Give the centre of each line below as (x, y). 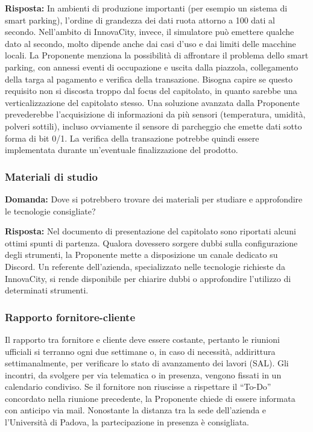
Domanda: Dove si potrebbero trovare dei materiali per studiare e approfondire (154, 199)
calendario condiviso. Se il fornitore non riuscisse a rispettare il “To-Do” (138, 387)
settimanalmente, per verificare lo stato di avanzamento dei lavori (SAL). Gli (147, 363)
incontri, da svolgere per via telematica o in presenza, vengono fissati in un (143, 374)
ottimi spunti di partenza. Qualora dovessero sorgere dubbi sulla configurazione (151, 243)
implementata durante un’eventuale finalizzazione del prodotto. (122, 150)
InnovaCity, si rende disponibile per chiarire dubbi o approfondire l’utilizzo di (148, 278)
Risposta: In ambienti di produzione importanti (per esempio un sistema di (146, 8)
